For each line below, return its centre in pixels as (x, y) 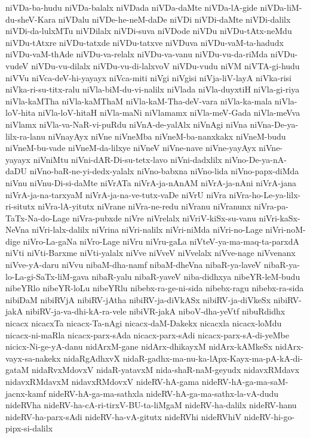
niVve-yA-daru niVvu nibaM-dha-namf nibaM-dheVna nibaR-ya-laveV (133, 265)
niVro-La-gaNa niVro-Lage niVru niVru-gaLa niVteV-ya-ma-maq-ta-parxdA (161, 241)
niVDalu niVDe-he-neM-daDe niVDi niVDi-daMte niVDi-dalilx (174, 19)
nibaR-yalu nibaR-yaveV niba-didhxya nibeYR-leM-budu (196, 276)
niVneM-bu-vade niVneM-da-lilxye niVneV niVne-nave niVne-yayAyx (131, 148)
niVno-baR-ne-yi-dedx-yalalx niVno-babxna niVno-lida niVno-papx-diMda (164, 171)
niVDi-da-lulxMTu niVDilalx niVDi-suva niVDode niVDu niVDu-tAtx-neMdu (149, 31)
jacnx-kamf (26, 393)
